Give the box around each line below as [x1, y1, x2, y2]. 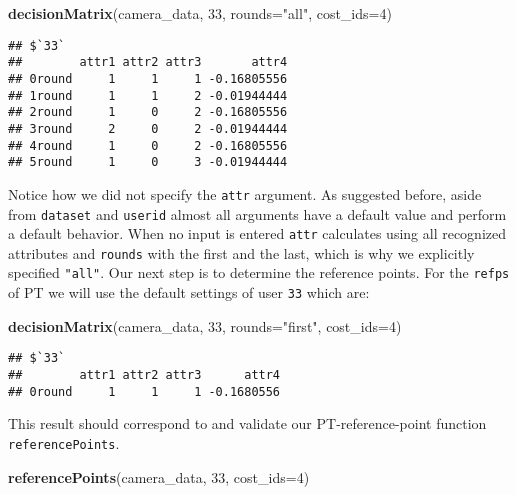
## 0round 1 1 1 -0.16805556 [8, 71, 288, 86]
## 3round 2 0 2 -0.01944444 [8, 121, 288, 136]
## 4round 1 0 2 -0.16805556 [8, 138, 288, 153]
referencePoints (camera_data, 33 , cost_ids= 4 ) [8, 466, 310, 487]
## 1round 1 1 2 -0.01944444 [8, 88, 288, 103]
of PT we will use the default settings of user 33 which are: [8, 282, 370, 303]
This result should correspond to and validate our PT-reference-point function [8, 413, 487, 434]
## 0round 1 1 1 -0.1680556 [8, 384, 281, 399]
